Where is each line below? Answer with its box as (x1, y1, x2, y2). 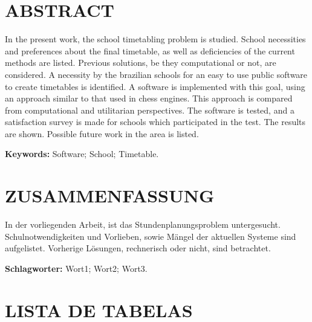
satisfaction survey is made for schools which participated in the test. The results (5, 115, 306, 128)
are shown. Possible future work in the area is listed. (5, 127, 199, 140)
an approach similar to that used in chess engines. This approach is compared (5, 92, 293, 105)
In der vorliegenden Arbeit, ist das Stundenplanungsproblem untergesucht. (5, 218, 281, 231)
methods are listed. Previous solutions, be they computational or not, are (5, 56, 276, 69)
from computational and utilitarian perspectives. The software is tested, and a (5, 103, 294, 116)
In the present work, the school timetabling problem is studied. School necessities (5, 33, 306, 45)
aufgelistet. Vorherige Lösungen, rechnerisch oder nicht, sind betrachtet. (5, 242, 271, 254)
